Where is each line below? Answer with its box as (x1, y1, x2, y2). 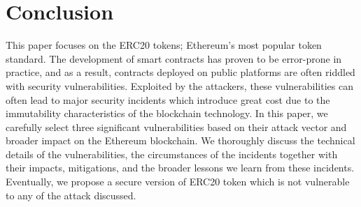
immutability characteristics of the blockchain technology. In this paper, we (6, 106, 328, 121)
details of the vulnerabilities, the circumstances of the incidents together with (6, 146, 338, 161)
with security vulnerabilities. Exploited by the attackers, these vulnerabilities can (6, 78, 353, 93)
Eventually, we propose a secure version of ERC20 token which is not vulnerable (6, 174, 350, 189)
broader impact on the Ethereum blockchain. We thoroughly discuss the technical (6, 133, 355, 148)
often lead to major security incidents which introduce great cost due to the (6, 92, 330, 107)
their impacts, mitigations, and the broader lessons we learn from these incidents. (6, 160, 355, 175)
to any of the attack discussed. (6, 187, 136, 202)
